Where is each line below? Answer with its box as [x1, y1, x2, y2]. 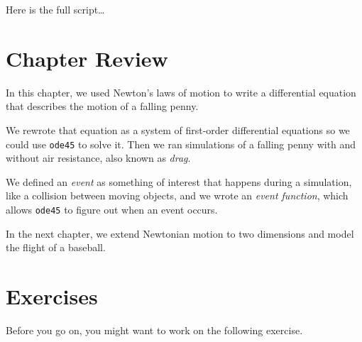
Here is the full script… [6, 2, 105, 16]
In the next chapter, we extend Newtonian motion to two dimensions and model [6, 226, 354, 241]
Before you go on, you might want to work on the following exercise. [6, 322, 303, 337]
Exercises [6, 281, 98, 310]
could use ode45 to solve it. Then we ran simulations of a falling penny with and [6, 136, 356, 151]
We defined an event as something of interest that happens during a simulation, [6, 174, 352, 189]
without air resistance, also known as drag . [6, 150, 191, 165]
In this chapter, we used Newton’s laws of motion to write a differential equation [6, 84, 356, 99]
